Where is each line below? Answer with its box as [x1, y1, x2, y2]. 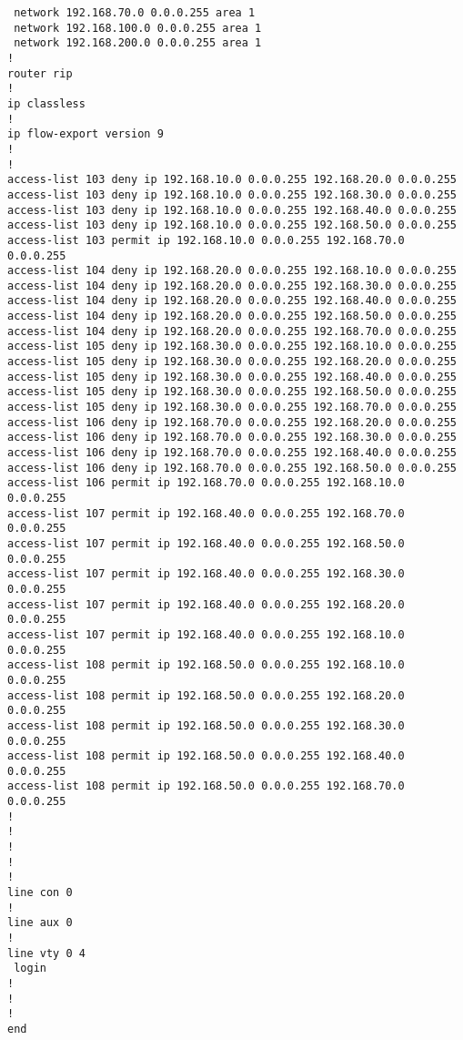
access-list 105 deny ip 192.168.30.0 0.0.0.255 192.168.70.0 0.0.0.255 [7, 401, 457, 414]
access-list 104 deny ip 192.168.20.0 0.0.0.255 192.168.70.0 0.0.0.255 [7, 324, 457, 338]
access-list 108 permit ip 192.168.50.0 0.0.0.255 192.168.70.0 [7, 780, 405, 793]
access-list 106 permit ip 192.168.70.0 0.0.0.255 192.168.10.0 [7, 476, 405, 490]
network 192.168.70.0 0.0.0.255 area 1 [14, 6, 256, 19]
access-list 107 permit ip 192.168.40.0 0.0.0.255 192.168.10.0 [7, 627, 405, 641]
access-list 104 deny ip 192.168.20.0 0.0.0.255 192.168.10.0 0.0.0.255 [7, 264, 457, 278]
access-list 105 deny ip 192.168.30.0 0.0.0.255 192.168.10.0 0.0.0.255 [7, 340, 457, 353]
